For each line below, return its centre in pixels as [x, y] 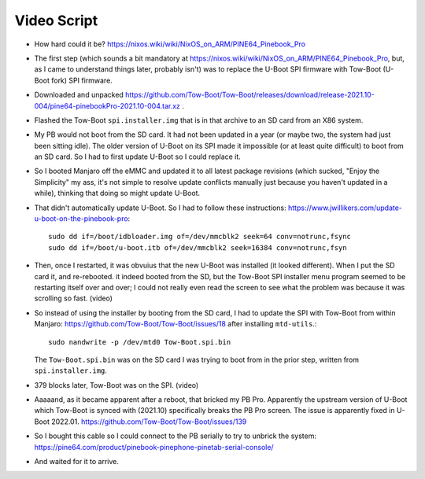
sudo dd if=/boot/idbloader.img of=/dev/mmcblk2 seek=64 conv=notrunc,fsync [200, 237]
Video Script [56, 20]
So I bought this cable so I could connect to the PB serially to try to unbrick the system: [175, 436]
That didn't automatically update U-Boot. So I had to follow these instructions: [160, 208]
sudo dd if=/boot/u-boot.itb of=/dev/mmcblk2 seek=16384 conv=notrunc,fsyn [198, 247]
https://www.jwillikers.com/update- [345, 208]
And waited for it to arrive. [77, 462]
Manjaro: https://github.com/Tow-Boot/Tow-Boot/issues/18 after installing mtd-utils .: [176, 324]
